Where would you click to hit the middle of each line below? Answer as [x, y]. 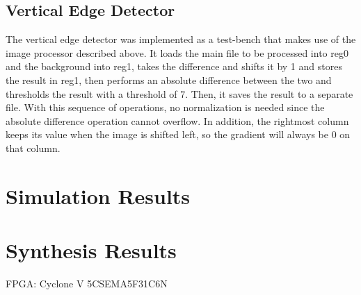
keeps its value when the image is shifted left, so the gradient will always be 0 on [178, 134]
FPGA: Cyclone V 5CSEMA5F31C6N [87, 284]
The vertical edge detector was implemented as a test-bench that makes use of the [181, 39]
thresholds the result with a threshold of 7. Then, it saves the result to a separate [179, 93]
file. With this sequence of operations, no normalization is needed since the [165, 107]
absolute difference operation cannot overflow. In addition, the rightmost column [177, 120]
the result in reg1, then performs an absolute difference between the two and [169, 79]
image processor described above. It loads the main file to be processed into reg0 [177, 52]
